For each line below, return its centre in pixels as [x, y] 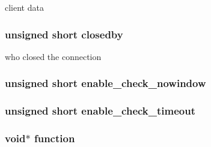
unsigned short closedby [64, 34]
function [54, 138]
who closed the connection [53, 56]
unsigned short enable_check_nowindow [106, 83]
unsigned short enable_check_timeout [100, 111]
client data [24, 7]
